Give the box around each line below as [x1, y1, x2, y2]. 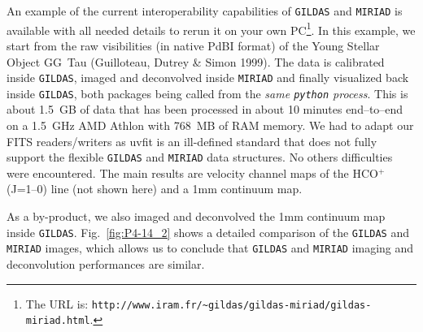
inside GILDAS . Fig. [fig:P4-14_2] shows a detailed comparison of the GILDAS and [7, 223, 409, 240]
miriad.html [25, 315, 90, 327]
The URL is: [25, 295, 89, 312]
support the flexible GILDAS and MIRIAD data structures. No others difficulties [7, 149, 393, 166]
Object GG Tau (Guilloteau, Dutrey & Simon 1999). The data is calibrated [7, 53, 385, 70]
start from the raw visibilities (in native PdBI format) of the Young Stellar [7, 37, 380, 54]
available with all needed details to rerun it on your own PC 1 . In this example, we [7, 19, 416, 38]
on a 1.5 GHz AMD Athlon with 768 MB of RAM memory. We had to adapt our [7, 117, 414, 133]
